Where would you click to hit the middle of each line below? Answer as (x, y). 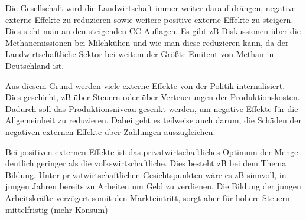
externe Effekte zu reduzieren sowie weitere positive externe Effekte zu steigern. (149, 19)
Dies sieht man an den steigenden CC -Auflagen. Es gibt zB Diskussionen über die (153, 31)
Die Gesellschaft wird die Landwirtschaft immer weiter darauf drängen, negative (151, 8)
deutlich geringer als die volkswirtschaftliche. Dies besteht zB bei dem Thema (146, 163)
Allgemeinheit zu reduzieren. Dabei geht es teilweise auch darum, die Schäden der (153, 120)
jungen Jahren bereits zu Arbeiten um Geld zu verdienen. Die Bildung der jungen (153, 186)
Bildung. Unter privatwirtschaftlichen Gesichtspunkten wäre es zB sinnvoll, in (146, 174)
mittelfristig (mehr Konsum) (57, 209)
